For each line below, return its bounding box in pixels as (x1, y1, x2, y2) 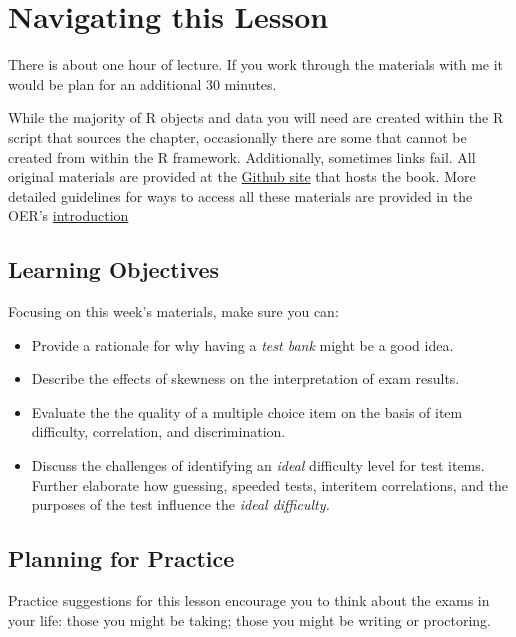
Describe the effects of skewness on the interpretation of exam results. (31, 368, 460, 389)
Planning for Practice (8, 543, 235, 574)
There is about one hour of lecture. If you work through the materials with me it (8, 54, 504, 75)
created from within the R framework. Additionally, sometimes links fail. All (8, 146, 476, 167)
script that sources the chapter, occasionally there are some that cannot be (8, 126, 467, 147)
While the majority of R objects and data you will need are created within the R (8, 107, 504, 128)
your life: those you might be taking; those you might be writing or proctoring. (8, 609, 491, 630)
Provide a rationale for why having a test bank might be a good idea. (31, 334, 454, 355)
